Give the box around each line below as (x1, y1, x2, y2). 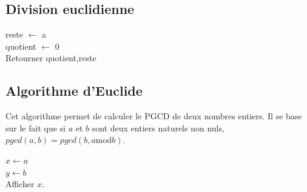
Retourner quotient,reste (5, 51, 96, 64)
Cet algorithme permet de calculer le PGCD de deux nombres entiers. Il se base (5, 110, 302, 122)
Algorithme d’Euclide (5, 81, 143, 100)
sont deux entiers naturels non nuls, (92, 121, 224, 134)
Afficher (5, 177, 35, 190)
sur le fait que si (5, 121, 66, 134)
